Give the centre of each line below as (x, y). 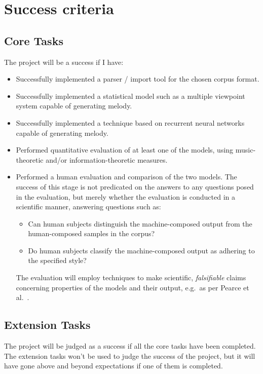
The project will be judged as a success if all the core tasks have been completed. (130, 346)
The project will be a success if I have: (64, 62)
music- (246, 150)
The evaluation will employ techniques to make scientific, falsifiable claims (131, 277)
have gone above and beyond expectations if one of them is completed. (114, 366)
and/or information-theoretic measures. (107, 159)
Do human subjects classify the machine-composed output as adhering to (141, 250)
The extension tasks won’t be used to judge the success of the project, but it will (130, 356)
